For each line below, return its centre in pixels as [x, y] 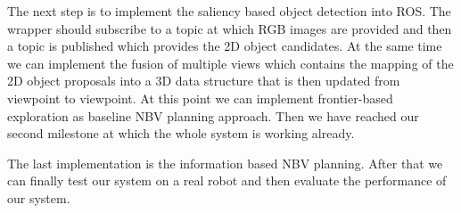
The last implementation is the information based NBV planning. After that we [225, 163]
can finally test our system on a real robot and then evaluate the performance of [227, 180]
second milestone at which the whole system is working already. [181, 133]
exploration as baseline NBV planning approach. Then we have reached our [213, 115]
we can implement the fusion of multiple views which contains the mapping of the [230, 63]
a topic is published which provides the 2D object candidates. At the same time [225, 46]
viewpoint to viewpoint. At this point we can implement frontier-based [200, 98]
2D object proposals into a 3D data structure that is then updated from [204, 81]
